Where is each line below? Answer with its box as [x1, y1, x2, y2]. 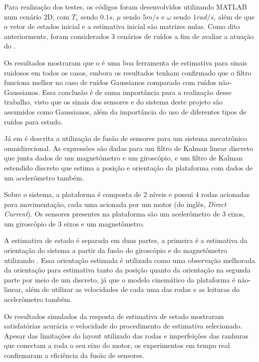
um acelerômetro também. [4, 172, 84, 182]
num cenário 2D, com [4, 11, 69, 21]
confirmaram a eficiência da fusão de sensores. [4, 350, 144, 360]
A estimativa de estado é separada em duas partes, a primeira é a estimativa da [4, 235, 248, 245]
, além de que [214, 11, 255, 21]
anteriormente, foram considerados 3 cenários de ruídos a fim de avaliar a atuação [4, 30, 254, 41]
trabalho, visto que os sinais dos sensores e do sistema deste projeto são [4, 96, 223, 107]
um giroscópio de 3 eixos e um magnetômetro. [4, 218, 145, 228]
